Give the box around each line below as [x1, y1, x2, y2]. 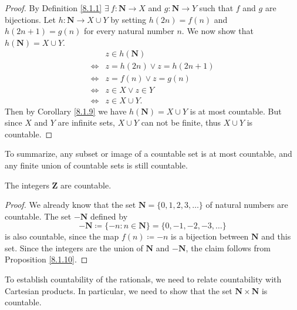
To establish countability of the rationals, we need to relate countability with [5, 273, 282, 285]
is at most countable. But [190, 105, 282, 117]
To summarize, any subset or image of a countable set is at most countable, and [5, 147, 292, 160]
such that [199, 2, 234, 14]
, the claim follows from [185, 241, 271, 254]
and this [261, 230, 291, 242]
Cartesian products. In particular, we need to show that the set [5, 284, 232, 296]
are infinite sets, [58, 116, 116, 129]
